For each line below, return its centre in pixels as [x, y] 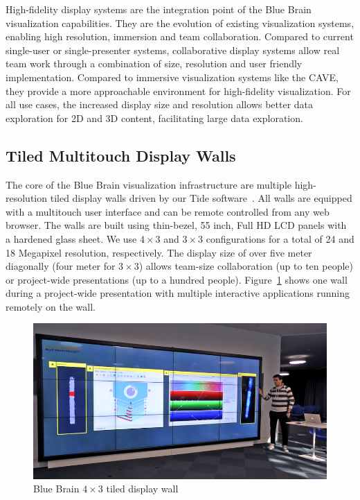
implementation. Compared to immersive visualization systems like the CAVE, [172, 77]
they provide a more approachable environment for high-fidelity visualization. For [178, 90]
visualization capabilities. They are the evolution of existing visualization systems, [180, 23]
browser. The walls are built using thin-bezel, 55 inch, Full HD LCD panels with [176, 225]
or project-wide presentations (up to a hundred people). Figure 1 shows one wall [177, 279]
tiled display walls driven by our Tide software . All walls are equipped [201, 198]
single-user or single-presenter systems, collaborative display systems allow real [173, 50]
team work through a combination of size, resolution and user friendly [154, 63]
